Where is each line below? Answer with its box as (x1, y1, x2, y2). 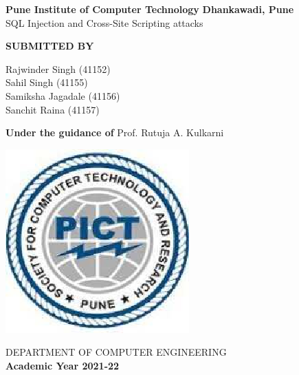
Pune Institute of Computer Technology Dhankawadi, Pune (5, 2, 294, 16)
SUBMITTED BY (5, 39, 94, 53)
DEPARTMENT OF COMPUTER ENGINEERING (5, 345, 227, 359)
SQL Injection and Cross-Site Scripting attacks (5, 15, 203, 30)
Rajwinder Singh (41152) (5, 61, 111, 76)
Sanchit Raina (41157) (5, 102, 100, 116)
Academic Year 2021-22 (5, 358, 120, 372)
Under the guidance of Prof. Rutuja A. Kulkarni (5, 125, 224, 140)
